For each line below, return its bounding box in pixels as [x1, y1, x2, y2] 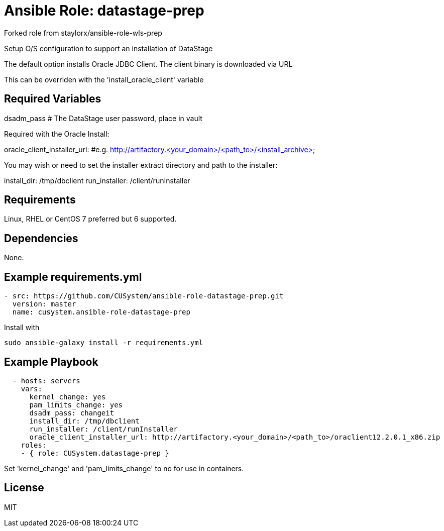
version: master [12, 300, 76, 308]
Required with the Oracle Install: [4, 129, 109, 138]
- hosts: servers [12, 376, 80, 385]
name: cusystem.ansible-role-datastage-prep [12, 308, 190, 316]
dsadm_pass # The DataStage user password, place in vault [4, 114, 202, 123]
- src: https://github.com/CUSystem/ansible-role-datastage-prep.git [4, 292, 284, 300]
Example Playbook [4, 355, 98, 368]
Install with [4, 323, 40, 332]
